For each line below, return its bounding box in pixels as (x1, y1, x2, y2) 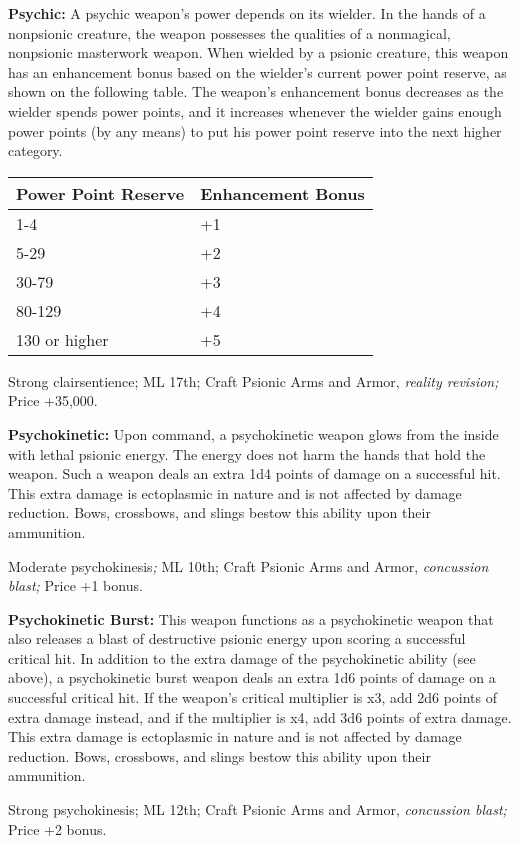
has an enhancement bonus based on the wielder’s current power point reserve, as (8, 61, 507, 82)
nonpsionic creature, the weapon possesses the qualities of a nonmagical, (8, 22, 451, 43)
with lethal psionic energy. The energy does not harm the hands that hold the (8, 443, 486, 464)
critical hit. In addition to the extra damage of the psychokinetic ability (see (8, 647, 476, 668)
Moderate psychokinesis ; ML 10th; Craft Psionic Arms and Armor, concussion (8, 555, 489, 576)
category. (8, 140, 63, 161)
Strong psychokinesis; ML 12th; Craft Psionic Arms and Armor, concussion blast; (8, 799, 507, 820)
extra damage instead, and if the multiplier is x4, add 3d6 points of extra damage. (8, 706, 512, 727)
